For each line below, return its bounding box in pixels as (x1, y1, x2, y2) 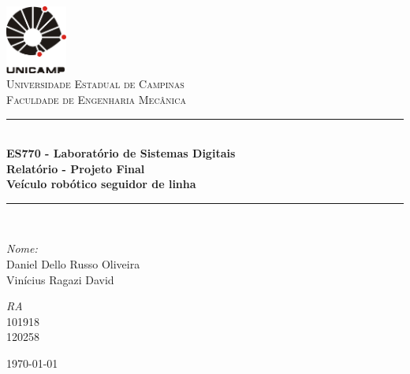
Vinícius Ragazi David (6, 271, 114, 287)
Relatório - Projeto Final (6, 160, 145, 176)
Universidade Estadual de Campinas (6, 76, 184, 92)
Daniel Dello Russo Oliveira (6, 256, 140, 272)
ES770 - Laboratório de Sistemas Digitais (6, 145, 236, 161)
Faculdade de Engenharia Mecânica (6, 91, 186, 107)
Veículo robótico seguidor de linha (6, 176, 196, 192)
